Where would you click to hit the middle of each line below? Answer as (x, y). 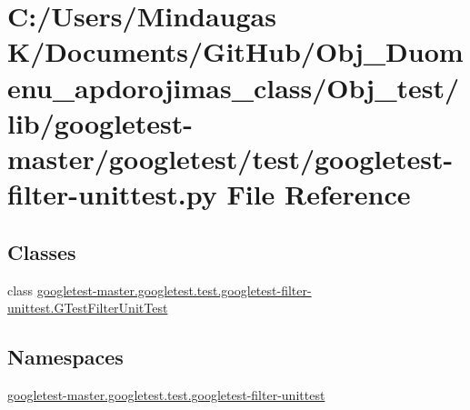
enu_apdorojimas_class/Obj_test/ (234, 87)
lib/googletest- (100, 122)
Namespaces (65, 357)
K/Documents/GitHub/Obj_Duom (235, 51)
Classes (42, 251)
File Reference (319, 194)
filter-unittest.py (112, 194)
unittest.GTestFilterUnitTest (88, 308)
